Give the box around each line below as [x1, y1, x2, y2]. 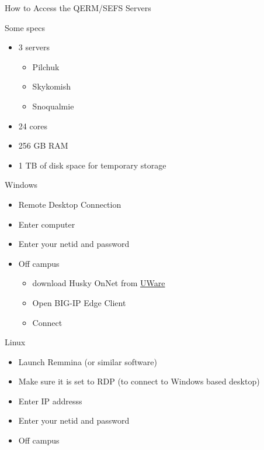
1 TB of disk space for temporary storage [18, 159, 166, 171]
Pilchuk [32, 60, 60, 73]
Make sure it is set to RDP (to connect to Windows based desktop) [18, 375, 260, 387]
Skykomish [32, 80, 71, 92]
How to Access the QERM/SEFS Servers [5, 2, 151, 13]
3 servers [18, 41, 50, 53]
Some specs [5, 21, 45, 33]
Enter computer [18, 218, 75, 230]
